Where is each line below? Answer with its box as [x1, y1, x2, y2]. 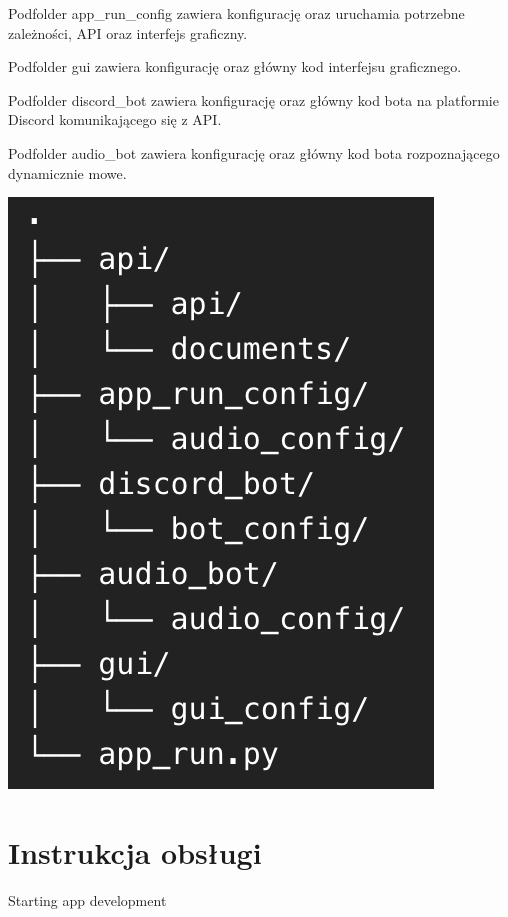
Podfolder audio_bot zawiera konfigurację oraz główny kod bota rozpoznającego [8, 142, 500, 163]
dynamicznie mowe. [8, 162, 127, 183]
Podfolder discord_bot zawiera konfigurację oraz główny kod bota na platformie [8, 89, 499, 110]
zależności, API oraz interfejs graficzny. [8, 22, 248, 43]
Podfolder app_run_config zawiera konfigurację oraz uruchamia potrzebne [8, 3, 465, 23]
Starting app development [8, 889, 167, 910]
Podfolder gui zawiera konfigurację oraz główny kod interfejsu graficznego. [8, 56, 462, 77]
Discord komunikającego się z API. [8, 109, 222, 130]
